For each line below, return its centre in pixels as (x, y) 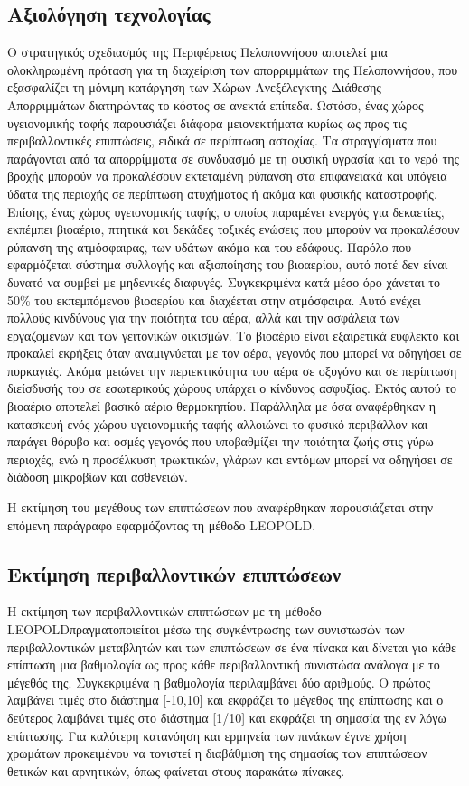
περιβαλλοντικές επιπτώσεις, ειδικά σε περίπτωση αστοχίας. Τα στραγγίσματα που (222, 140)
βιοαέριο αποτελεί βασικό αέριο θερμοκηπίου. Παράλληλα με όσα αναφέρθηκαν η (221, 406)
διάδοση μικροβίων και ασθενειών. (98, 477)
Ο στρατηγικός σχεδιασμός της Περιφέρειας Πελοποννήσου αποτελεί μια (197, 52)
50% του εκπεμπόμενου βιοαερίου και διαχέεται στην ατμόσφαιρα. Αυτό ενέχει (214, 299)
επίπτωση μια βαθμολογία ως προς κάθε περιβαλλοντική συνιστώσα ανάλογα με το (224, 664)
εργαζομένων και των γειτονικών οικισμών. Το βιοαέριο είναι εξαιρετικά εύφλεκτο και (234, 335)
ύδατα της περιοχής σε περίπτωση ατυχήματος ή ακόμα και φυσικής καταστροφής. (222, 193)
